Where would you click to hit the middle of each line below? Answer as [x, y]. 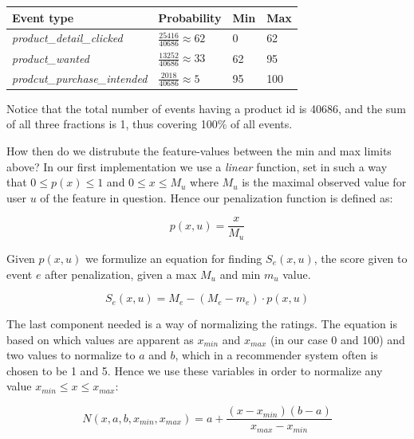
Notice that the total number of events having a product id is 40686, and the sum [206, 108]
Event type [43, 17]
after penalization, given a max [121, 274]
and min [240, 274]
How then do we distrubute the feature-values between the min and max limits [199, 151]
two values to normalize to [71, 355]
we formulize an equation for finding [173, 258]
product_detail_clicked [67, 38]
